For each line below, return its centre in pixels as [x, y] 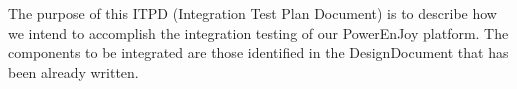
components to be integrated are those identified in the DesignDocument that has [258, 52]
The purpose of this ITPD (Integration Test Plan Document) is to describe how [252, 13]
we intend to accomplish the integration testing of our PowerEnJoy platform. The [258, 32]
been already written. [73, 71]
